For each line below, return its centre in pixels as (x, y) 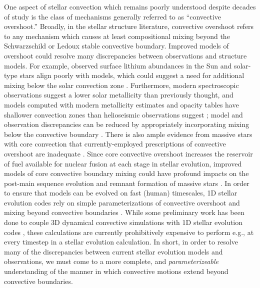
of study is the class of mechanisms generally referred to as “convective (112, 16)
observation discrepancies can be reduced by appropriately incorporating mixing (127, 124)
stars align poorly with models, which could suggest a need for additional (132, 75)
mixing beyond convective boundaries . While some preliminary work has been (124, 212)
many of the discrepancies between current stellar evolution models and (113, 251)
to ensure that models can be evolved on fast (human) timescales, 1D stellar (121, 193)
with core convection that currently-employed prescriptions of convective (115, 144)
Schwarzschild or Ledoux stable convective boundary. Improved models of (116, 46)
